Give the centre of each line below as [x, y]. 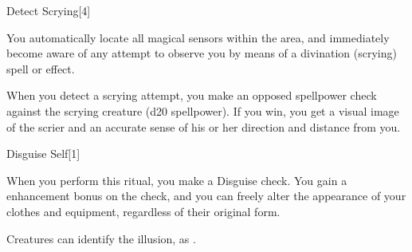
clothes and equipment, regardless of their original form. [143, 211]
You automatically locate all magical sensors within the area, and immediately [198, 37]
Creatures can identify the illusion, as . [101, 238]
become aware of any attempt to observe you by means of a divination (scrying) [202, 53]
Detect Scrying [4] [49, 10]
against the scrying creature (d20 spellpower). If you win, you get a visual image [203, 110]
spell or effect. [41, 68]
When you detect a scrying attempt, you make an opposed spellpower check [192, 95]
